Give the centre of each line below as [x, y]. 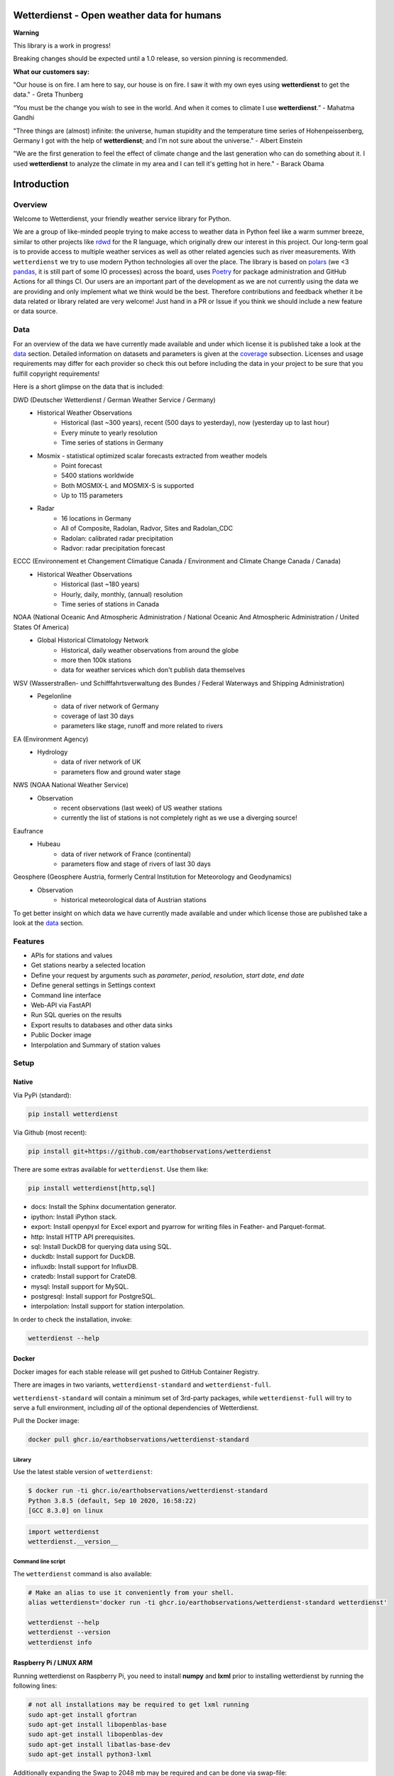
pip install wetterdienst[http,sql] [92, 1188]
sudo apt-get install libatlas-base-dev [99, 1744]
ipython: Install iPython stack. [74, 1217]
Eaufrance [28, 830]
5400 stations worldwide [98, 475]
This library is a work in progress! [62, 45]
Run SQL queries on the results [76, 1015]
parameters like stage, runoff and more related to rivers [142, 726]
